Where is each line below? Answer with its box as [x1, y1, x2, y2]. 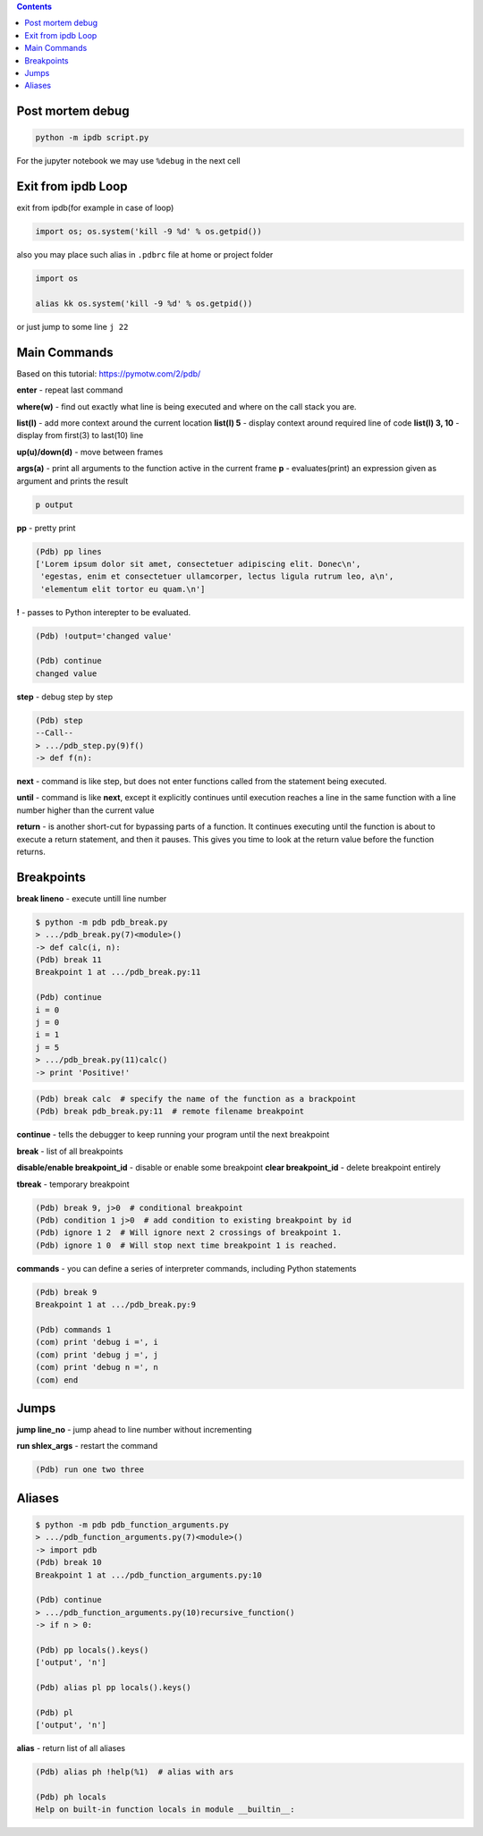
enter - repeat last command [16, 385, 123, 395]
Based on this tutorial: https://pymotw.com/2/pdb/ [16, 368, 201, 379]
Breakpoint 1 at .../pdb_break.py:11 [35, 967, 201, 977]
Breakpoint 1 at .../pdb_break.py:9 [35, 1299, 197, 1310]
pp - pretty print [16, 522, 76, 533]
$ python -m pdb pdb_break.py [35, 917, 168, 927]
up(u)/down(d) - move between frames [16, 446, 164, 457]
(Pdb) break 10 [35, 1557, 102, 1568]
